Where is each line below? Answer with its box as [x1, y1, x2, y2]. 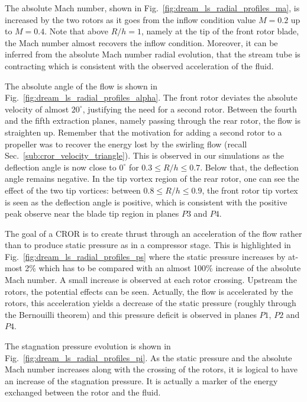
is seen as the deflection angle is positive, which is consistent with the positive [5, 195, 287, 208]
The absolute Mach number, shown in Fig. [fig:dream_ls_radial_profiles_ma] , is [5, 2, 300, 14]
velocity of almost [5, 102, 69, 115]
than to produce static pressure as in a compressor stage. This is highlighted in [5, 239, 291, 251]
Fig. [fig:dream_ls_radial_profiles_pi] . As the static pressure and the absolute [5, 351, 292, 364]
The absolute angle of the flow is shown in [5, 79, 158, 92]
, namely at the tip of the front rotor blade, [141, 25, 299, 37]
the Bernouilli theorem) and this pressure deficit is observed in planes [5, 308, 257, 320]
